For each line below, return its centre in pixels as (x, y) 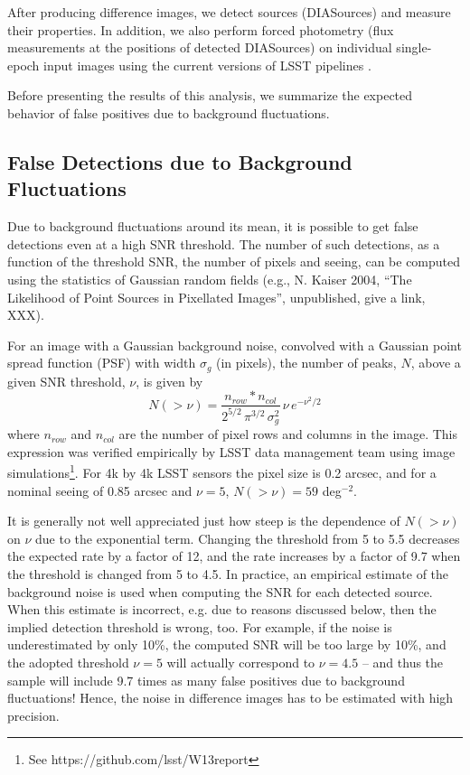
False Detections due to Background (180, 161)
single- (414, 47)
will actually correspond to (241, 662)
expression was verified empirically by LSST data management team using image (231, 451)
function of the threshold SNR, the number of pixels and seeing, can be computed (234, 261)
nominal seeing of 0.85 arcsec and (100, 490)
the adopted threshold (68, 662)
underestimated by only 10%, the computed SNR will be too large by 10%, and (227, 644)
